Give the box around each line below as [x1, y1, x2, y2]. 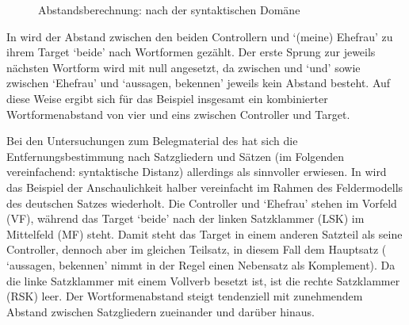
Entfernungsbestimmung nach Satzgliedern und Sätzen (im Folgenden [6, 147, 345, 164]
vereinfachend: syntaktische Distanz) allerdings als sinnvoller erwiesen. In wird [6, 163, 387, 180]
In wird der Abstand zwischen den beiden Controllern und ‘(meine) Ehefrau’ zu [6, 28, 393, 44]
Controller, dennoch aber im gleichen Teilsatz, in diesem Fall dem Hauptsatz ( [6, 241, 387, 258]
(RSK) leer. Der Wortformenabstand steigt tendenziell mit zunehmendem [6, 288, 363, 304]
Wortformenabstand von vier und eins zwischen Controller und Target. [6, 105, 350, 122]
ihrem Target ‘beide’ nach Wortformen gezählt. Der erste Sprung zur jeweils [6, 44, 376, 60]
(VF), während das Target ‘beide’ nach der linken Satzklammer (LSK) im [6, 210, 365, 227]
